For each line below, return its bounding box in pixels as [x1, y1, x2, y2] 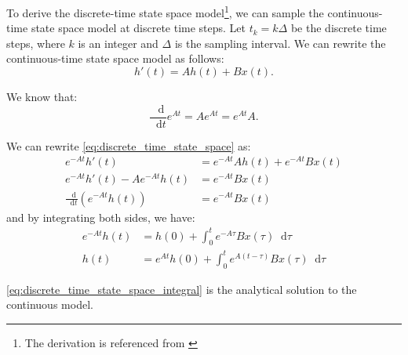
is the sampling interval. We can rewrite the [174, 34, 386, 51]
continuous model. [6, 296, 93, 313]
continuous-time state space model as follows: [6, 50, 224, 67]
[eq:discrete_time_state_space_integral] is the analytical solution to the [6, 281, 357, 297]
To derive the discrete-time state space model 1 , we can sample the [6, 2, 324, 20]
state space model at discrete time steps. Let [31, 20, 246, 36]
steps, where [6, 34, 65, 51]
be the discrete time [290, 20, 387, 36]
